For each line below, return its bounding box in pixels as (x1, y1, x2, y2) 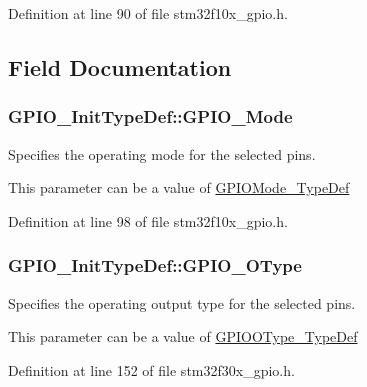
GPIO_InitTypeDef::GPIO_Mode (8, 104, 293, 129)
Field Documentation (8, 51, 232, 82)
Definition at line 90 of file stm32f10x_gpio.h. (8, 3, 288, 23)
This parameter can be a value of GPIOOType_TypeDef (8, 326, 358, 347)
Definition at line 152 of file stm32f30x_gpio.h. (8, 359, 295, 380)
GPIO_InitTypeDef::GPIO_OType (8, 253, 302, 278)
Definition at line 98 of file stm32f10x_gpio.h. (8, 210, 288, 231)
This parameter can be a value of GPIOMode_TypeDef (8, 177, 350, 198)
